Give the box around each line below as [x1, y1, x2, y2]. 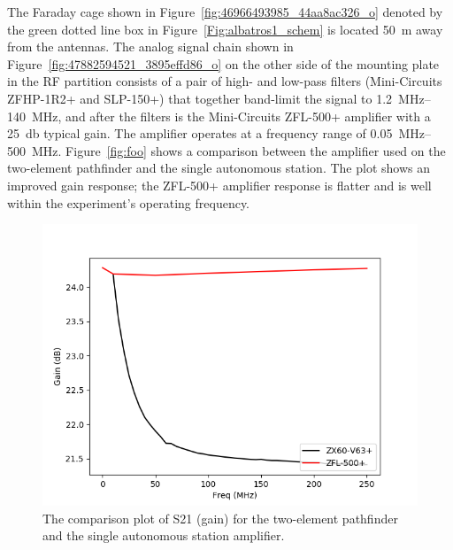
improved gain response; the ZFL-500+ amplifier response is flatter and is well [7, 175, 432, 194]
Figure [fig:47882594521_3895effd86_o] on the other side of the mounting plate [7, 54, 440, 73]
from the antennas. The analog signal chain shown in [7, 37, 294, 56]
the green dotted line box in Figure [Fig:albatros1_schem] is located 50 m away [7, 19, 443, 38]
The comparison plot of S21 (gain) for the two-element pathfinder [42, 508, 398, 527]
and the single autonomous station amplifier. [42, 526, 285, 545]
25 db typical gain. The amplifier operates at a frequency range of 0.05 [7, 124, 393, 143]
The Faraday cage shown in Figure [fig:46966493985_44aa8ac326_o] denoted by [7, 3, 443, 20]
